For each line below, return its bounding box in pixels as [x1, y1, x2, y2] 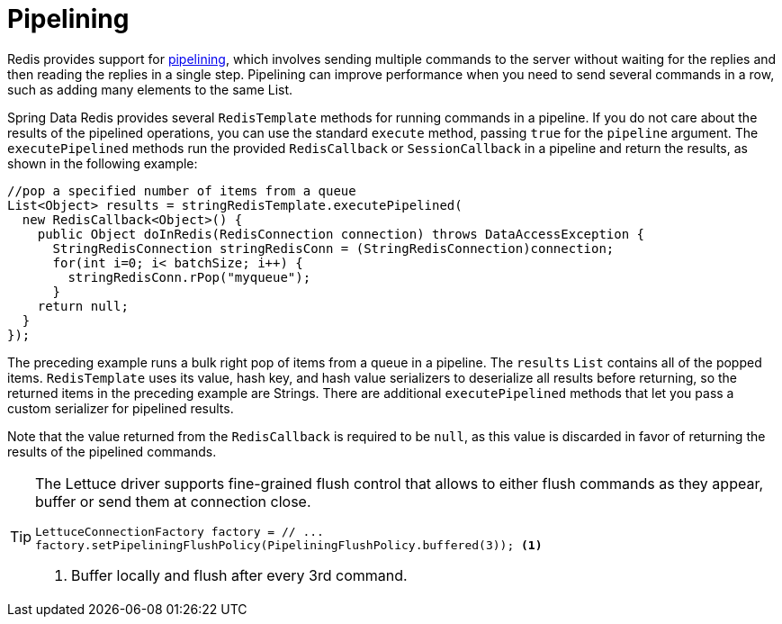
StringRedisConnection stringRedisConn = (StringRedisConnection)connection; [52, 240, 615, 256]
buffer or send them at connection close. [35, 492, 311, 511]
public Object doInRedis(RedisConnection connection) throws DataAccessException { [37, 226, 645, 241]
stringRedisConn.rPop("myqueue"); [67, 269, 311, 285]
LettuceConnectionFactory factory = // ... [35, 524, 324, 538]
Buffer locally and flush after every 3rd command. [71, 565, 408, 584]
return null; [37, 298, 129, 313]
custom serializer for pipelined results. [7, 400, 234, 416]
